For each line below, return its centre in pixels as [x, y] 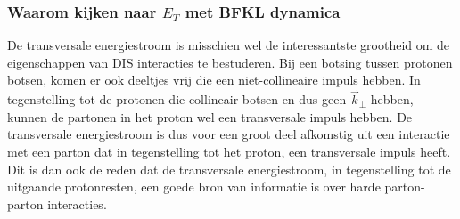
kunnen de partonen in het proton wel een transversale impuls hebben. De [210, 116]
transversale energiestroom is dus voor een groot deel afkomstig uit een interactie [229, 134]
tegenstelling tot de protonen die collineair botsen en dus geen [177, 99]
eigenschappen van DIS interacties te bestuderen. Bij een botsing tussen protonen [230, 62]
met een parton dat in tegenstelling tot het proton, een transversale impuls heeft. [229, 151]
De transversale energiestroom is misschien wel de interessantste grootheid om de [229, 45]
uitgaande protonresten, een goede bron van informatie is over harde [194, 187]
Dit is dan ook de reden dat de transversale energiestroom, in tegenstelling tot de [229, 169]
